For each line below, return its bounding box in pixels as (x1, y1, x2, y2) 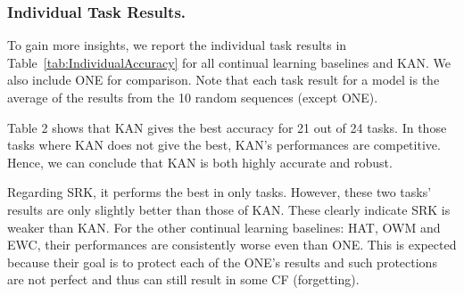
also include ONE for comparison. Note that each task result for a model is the (7, 70, 440, 89)
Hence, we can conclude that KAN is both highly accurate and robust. (7, 152, 393, 171)
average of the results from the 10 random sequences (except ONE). (7, 88, 378, 106)
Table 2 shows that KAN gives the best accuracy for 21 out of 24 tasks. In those (7, 118, 447, 136)
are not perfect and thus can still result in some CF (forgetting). (7, 270, 360, 289)
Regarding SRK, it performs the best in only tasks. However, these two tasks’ (7, 183, 432, 201)
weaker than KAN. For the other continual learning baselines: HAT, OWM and (7, 217, 441, 236)
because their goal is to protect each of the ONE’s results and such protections (7, 252, 437, 271)
